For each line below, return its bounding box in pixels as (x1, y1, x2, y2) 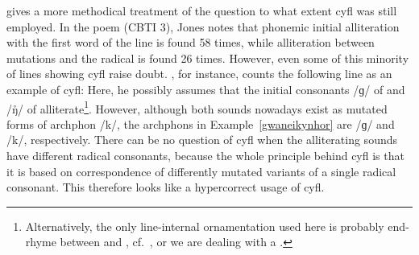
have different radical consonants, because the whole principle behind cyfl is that (6, 147, 404, 163)
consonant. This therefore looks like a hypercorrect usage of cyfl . (6, 179, 325, 195)
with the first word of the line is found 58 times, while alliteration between (6, 34, 375, 51)
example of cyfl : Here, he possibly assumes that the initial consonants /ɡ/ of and (6, 80, 405, 97)
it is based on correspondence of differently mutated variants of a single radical (6, 162, 396, 179)
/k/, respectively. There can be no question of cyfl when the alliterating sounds (6, 131, 398, 148)
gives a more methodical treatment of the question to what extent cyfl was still (6, 2, 397, 19)
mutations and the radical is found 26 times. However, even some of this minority (6, 49, 409, 66)
